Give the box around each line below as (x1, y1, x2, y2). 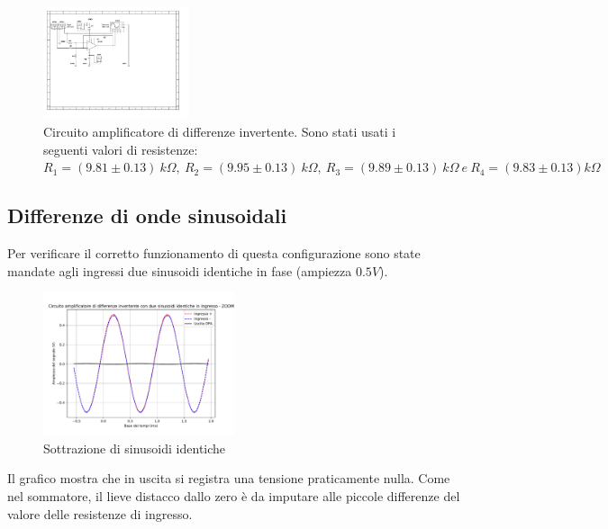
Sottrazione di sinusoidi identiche (43, 438, 226, 457)
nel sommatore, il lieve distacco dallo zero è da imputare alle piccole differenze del (7, 486, 460, 505)
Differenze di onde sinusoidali (7, 202, 287, 229)
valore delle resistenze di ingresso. (7, 504, 193, 523)
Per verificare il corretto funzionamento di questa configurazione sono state (7, 244, 421, 263)
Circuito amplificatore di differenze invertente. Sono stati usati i (43, 122, 396, 141)
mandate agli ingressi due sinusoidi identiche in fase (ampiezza (7, 261, 352, 280)
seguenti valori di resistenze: (43, 139, 198, 158)
